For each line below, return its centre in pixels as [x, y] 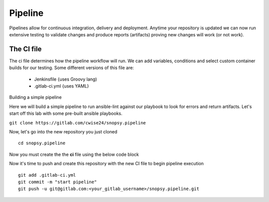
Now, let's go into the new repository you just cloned [63, 131]
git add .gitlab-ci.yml [47, 175]
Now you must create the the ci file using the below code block [74, 154]
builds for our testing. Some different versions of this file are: [71, 68]
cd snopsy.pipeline [42, 143]
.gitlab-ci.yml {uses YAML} [62, 86]
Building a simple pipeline [35, 98]
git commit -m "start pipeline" [58, 182]
